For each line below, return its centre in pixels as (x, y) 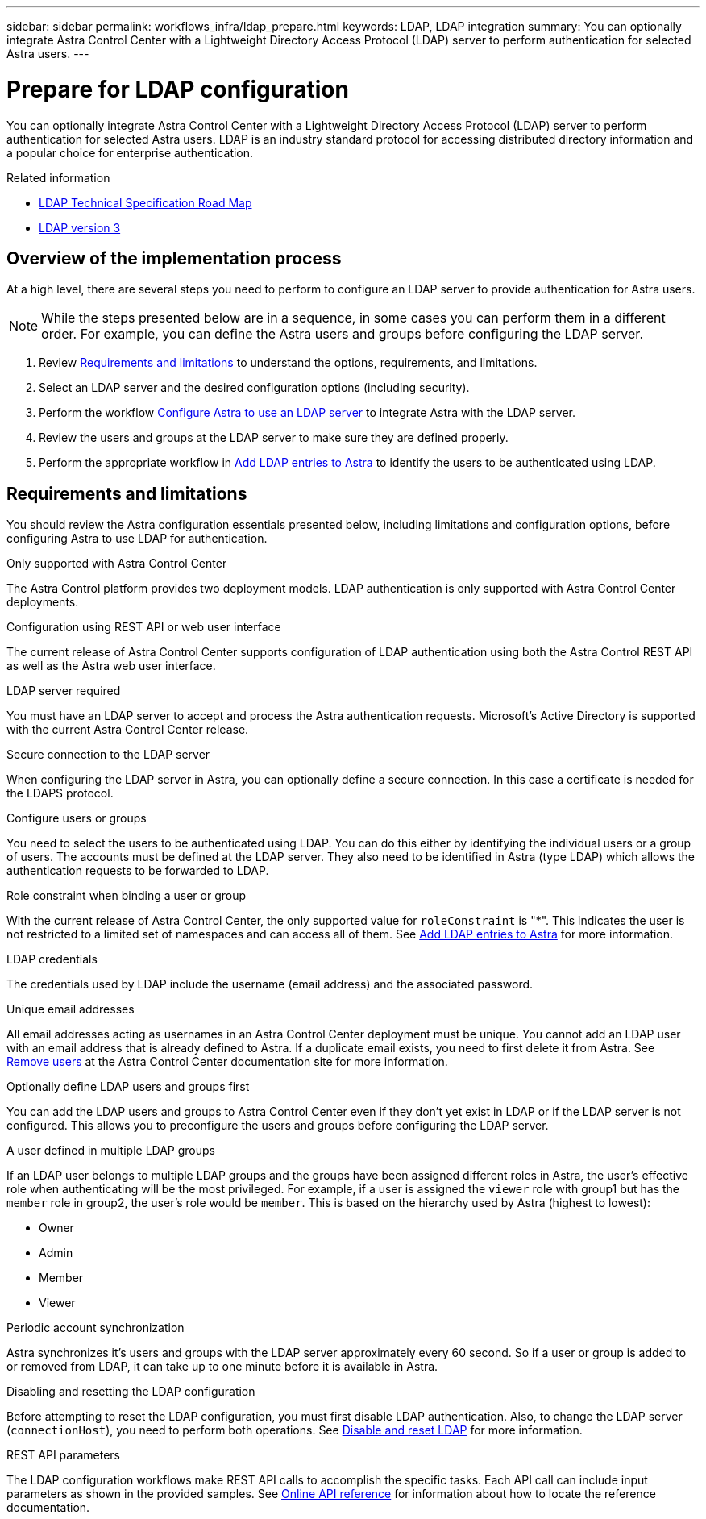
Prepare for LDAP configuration (178, 89)
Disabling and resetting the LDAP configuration (131, 1392)
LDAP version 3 (80, 227)
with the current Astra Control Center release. (128, 730)
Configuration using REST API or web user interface (144, 627)
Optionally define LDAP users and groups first (128, 1087)
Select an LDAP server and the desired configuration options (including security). (254, 388)
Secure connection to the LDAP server (108, 755)
